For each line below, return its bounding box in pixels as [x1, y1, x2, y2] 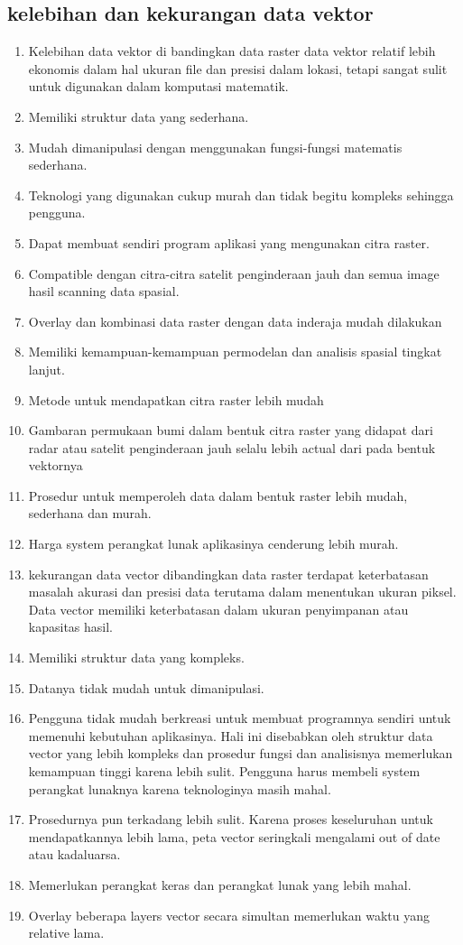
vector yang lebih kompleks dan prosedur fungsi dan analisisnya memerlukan [28, 744, 453, 763]
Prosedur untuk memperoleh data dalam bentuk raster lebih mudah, [28, 486, 408, 505]
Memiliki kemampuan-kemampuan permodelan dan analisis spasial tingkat [28, 342, 442, 361]
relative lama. [28, 923, 105, 942]
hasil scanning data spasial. [28, 282, 180, 301]
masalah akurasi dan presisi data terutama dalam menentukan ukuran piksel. [28, 582, 457, 601]
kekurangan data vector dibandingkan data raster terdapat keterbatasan [28, 564, 429, 583]
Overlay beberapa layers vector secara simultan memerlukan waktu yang [28, 905, 430, 924]
